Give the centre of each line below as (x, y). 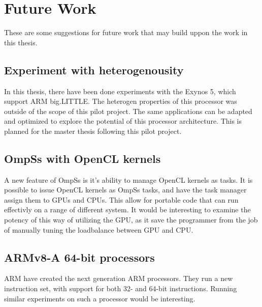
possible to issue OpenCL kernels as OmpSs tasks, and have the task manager (125, 190)
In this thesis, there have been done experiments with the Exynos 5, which (120, 91)
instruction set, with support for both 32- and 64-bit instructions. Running (121, 288)
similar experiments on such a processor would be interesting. (100, 298)
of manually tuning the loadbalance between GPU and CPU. (99, 229)
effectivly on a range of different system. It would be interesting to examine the (127, 210)
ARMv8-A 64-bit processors (79, 257)
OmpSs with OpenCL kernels (83, 158)
